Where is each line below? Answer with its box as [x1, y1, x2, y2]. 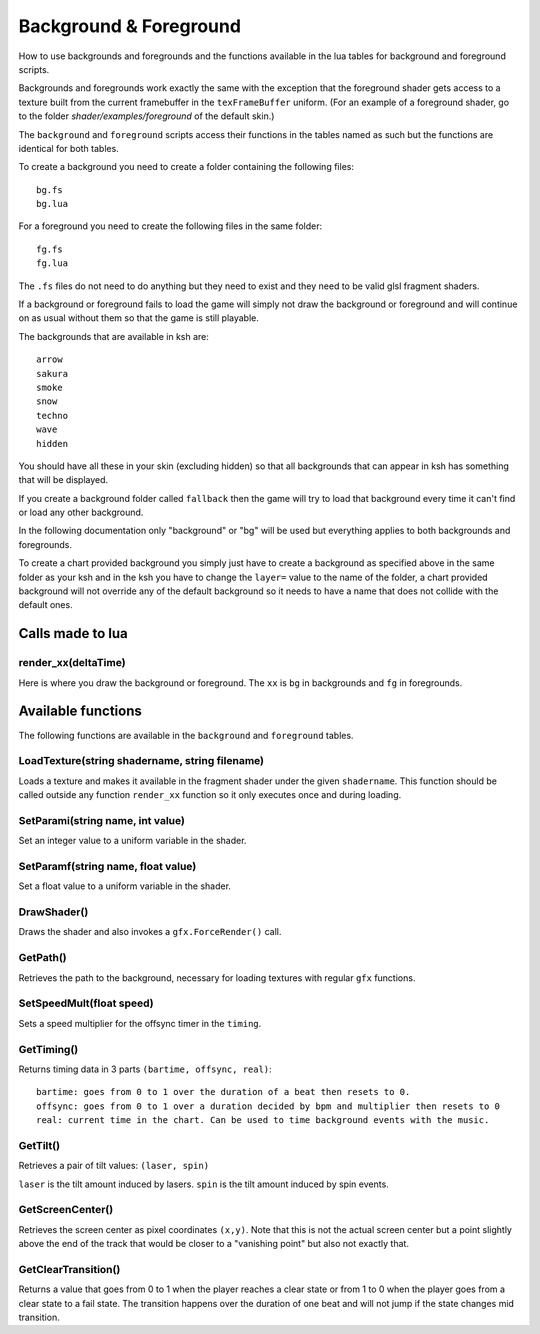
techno [36, 410, 69, 421]
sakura [36, 368, 69, 379]
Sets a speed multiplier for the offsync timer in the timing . [18, 1017, 262, 1029]
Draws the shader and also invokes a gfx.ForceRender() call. [18, 926, 282, 938]
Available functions [18, 703, 142, 720]
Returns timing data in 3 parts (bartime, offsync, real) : [18, 1063, 272, 1075]
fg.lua [36, 258, 69, 269]
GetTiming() [18, 1042, 79, 1056]
